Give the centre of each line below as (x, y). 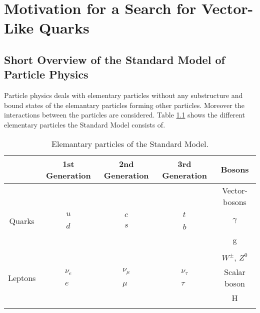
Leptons (22, 277)
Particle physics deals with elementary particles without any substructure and (123, 95)
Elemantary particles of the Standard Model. (130, 143)
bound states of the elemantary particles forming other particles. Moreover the (124, 105)
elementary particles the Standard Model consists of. (85, 124)
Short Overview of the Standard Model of (114, 59)
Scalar (235, 272)
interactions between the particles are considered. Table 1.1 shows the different (124, 115)
